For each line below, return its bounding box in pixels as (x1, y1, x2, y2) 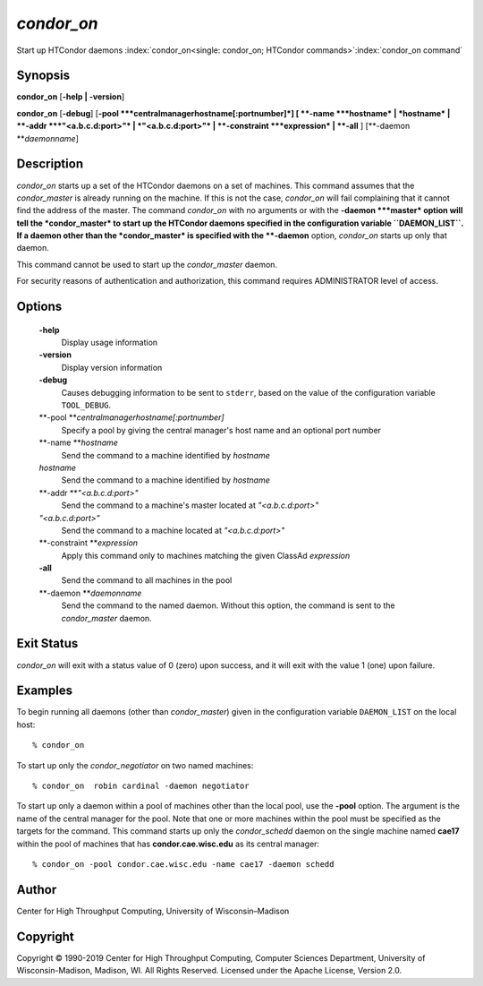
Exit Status (16, 636, 79, 651)
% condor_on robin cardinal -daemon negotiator (32, 781, 250, 792)
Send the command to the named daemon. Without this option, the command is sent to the (61, 600, 395, 611)
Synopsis (16, 68, 71, 83)
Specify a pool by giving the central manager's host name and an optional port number (61, 424, 382, 435)
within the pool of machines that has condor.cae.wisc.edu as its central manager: (16, 838, 320, 849)
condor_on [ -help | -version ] (16, 91, 125, 102)
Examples (16, 683, 73, 699)
